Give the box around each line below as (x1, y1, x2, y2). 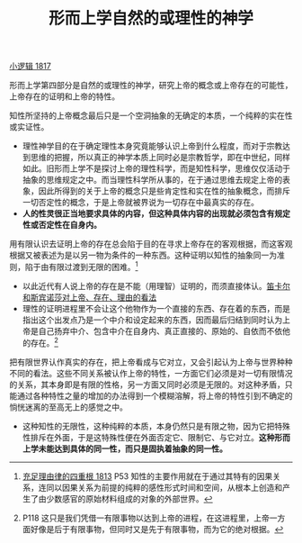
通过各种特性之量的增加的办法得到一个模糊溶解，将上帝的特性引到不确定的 (16, 390, 293, 401)
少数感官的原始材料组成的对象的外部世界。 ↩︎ (46, 493, 213, 504)
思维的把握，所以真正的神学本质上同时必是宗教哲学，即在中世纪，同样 (30, 152, 290, 163)
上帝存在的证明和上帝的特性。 (9, 91, 120, 102)
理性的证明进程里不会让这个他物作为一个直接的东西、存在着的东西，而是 (22, 303, 290, 313)
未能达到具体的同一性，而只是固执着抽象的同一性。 (38, 443, 227, 454)
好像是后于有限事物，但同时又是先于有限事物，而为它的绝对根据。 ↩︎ (30, 523, 284, 534)
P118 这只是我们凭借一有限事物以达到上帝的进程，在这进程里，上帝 (22, 512, 270, 523)
